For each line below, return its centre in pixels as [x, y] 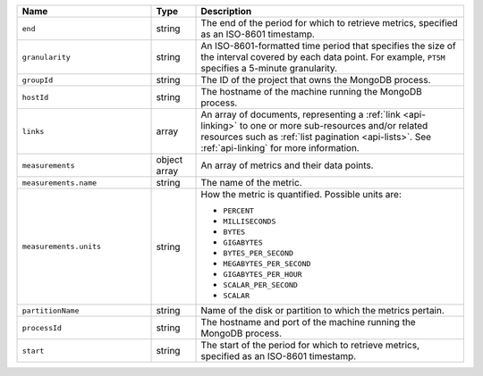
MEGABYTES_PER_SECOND [267, 263]
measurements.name [59, 183]
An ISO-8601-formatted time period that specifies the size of [328, 46]
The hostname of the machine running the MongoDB [311, 92]
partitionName [51, 310]
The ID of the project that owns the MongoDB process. [316, 80]
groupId [38, 80]
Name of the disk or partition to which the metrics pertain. [322, 310]
